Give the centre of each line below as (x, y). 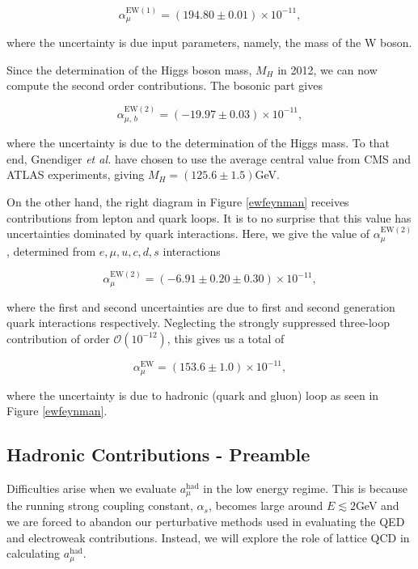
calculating (34, 553)
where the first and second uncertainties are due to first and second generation (201, 306)
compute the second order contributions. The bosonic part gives (165, 85)
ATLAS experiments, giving (76, 174)
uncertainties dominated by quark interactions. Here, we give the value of (188, 234)
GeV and (377, 505)
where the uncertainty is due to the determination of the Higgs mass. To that (198, 143)
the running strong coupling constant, (100, 505)
